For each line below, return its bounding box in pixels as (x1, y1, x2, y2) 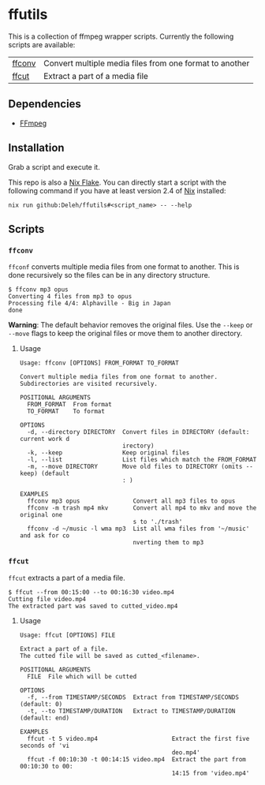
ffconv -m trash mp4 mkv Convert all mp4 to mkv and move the (27, 504, 257, 512)
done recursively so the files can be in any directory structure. (8, 271, 211, 280)
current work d (19, 435, 70, 443)
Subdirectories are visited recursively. (19, 380, 158, 388)
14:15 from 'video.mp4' (171, 769, 250, 777)
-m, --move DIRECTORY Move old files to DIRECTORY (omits (27, 463, 243, 471)
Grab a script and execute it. (8, 162, 100, 171)
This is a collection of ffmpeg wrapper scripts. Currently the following (8, 32, 234, 41)
